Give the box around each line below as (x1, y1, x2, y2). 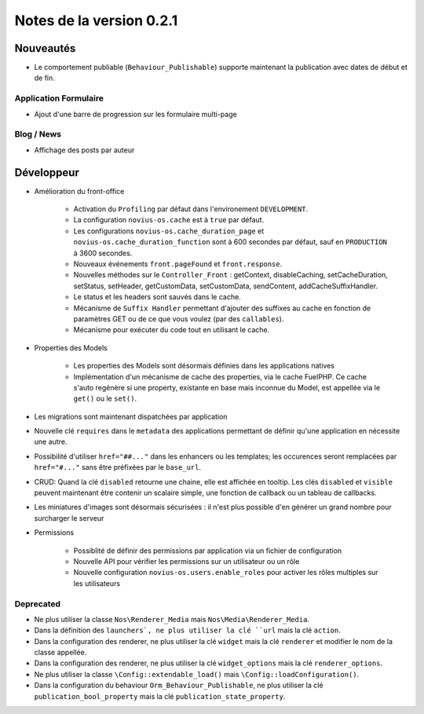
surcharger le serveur (34, 513, 104, 522)
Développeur (14, 166, 80, 179)
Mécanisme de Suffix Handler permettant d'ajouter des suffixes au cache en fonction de (73, 303, 371, 313)
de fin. (34, 73, 55, 82)
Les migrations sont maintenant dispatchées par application (34, 412, 228, 421)
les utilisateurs (73, 578, 121, 588)
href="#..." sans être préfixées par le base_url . (34, 463, 202, 472)
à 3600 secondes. (73, 248, 133, 258)
